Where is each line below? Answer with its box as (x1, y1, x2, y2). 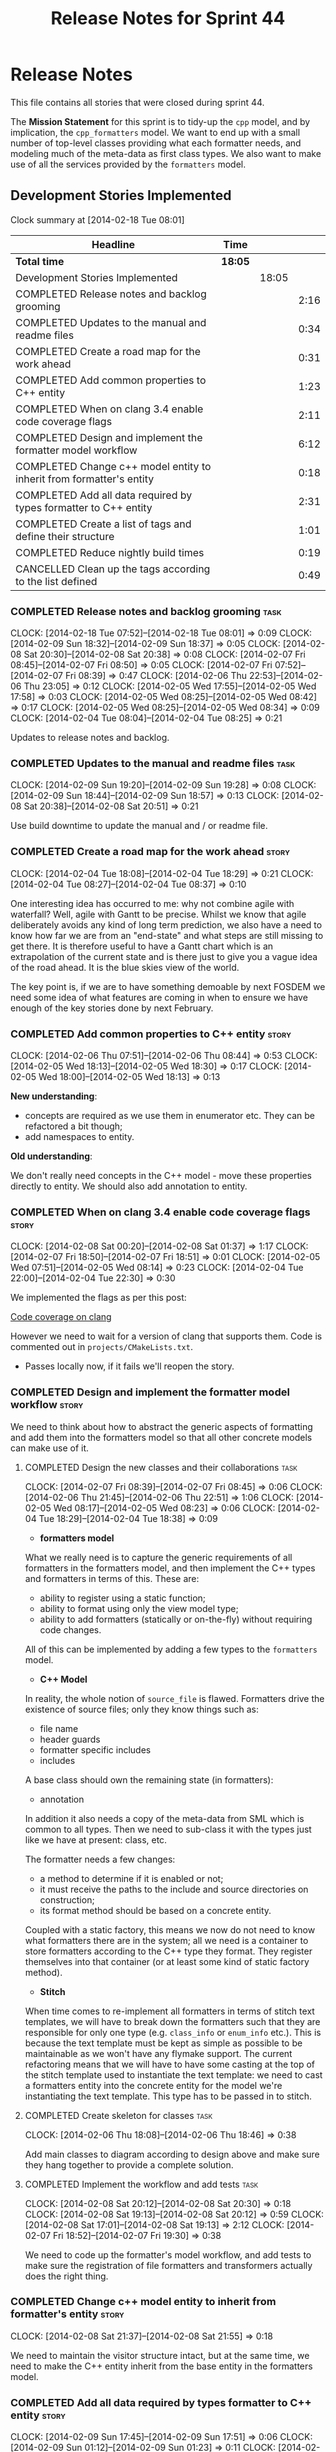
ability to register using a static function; (39, 1592, 207, 1604)
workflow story (10, 1398, 84, 1412)
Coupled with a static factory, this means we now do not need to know (24, 1923, 316, 1936)
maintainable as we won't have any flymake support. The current (24, 2047, 293, 2059)
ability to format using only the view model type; (39, 1602, 239, 1614)
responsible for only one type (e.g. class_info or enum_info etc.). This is (24, 2026, 322, 2038)
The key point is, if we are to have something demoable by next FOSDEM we (10, 980, 326, 992)
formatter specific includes (39, 1743, 152, 1756)
